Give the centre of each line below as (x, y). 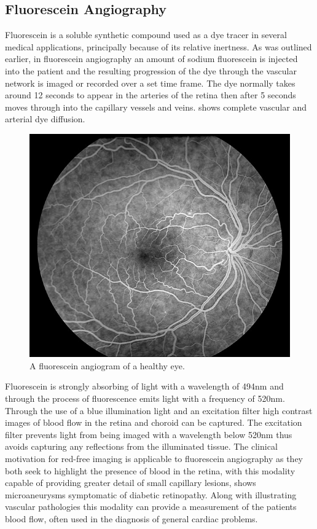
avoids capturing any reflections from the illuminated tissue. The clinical (141, 446)
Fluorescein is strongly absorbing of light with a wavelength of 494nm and (144, 386)
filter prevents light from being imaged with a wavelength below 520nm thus (149, 434)
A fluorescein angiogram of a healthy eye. (107, 365)
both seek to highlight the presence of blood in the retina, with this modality (150, 470)
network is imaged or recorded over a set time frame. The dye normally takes (150, 83)
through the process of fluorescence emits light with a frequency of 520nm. (145, 398)
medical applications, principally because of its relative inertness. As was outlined (158, 46)
